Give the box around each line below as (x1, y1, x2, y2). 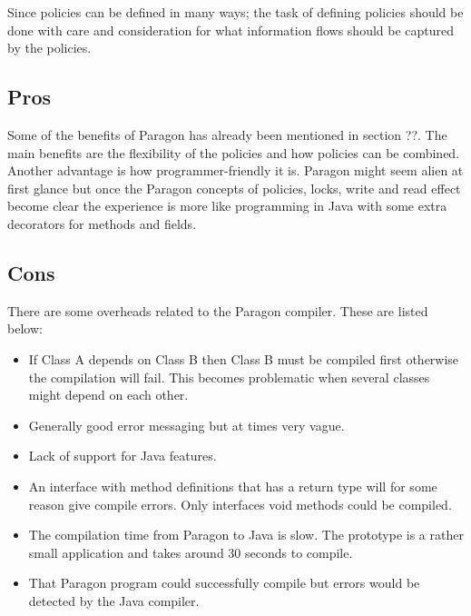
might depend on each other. (28, 385, 189, 404)
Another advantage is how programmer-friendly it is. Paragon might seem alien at (7, 161, 464, 180)
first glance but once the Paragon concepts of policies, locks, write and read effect (7, 178, 461, 197)
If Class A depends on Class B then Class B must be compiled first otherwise (28, 349, 459, 368)
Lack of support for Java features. (28, 446, 217, 465)
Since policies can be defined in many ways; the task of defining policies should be (7, 3, 464, 21)
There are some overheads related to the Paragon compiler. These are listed (7, 301, 428, 320)
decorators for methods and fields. (7, 214, 197, 233)
